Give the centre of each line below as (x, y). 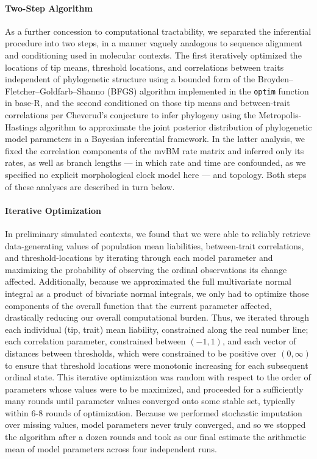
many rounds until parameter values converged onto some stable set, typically (150, 401)
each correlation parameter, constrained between (95, 341)
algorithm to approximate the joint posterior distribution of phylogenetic (176, 126)
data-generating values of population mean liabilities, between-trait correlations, (155, 245)
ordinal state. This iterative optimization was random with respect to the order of (158, 377)
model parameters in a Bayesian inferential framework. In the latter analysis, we (155, 139)
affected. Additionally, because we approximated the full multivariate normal (148, 281)
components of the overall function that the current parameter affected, (138, 305)
